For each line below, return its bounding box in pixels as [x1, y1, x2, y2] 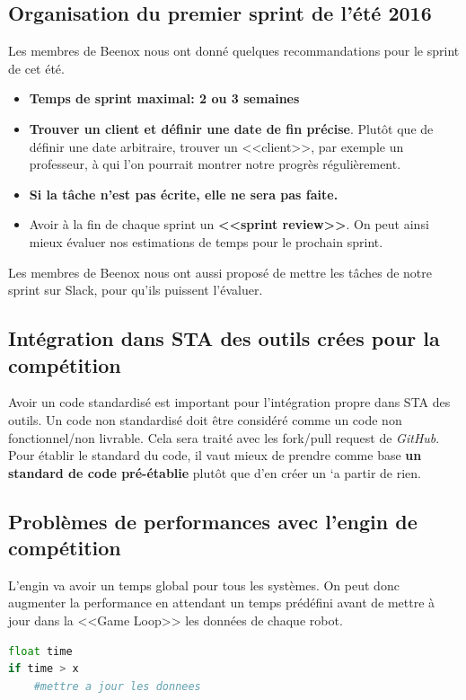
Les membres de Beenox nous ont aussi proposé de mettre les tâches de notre [8, 262, 432, 281]
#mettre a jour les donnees [33, 679, 201, 693]
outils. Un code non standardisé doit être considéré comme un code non [8, 410, 402, 429]
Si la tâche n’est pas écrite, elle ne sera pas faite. [29, 184, 339, 203]
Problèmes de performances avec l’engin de [8, 507, 418, 535]
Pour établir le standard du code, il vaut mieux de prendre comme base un [8, 446, 422, 465]
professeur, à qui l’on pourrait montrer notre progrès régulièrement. [29, 155, 401, 173]
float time [8, 644, 73, 658]
